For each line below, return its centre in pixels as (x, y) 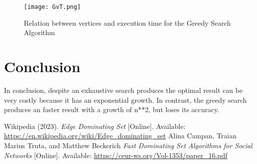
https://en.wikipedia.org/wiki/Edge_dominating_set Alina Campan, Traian (120, 136)
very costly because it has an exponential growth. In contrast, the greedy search (126, 100)
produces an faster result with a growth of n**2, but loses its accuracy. (112, 109)
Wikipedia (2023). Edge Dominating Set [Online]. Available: (95, 126)
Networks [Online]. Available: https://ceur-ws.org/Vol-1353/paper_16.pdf (116, 155)
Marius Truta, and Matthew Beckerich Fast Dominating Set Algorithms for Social (128, 145)
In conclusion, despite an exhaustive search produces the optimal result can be (123, 90)
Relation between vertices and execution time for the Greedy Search (127, 22)
